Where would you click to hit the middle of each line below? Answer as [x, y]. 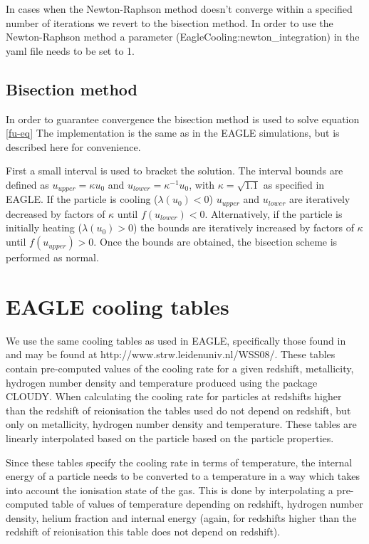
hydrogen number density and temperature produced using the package [162, 382]
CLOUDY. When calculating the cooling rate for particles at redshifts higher [174, 396]
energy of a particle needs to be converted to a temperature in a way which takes [183, 476]
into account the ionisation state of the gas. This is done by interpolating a [170, 490]
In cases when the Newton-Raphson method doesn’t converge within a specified [179, 9]
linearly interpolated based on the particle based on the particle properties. [170, 438]
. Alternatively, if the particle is [274, 213]
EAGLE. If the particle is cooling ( [82, 199]
